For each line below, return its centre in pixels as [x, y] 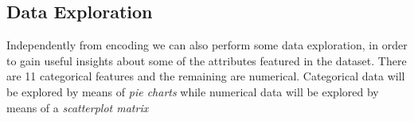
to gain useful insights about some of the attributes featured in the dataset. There [207, 60]
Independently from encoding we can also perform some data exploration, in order [207, 45]
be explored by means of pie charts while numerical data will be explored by [193, 91]
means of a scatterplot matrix [78, 107]
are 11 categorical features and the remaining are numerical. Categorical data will [206, 76]
